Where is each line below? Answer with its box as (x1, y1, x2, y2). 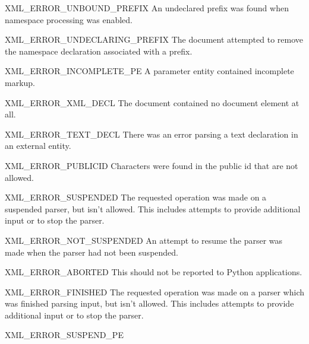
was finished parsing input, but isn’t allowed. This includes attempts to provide (5, 297, 294, 310)
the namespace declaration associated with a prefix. (5, 44, 193, 57)
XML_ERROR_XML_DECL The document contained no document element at (5, 96, 299, 109)
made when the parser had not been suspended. (5, 246, 178, 258)
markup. (5, 76, 36, 88)
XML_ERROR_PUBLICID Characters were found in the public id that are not (5, 159, 298, 171)
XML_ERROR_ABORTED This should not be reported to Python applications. (5, 266, 302, 278)
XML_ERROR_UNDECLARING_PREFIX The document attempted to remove (5, 33, 303, 46)
